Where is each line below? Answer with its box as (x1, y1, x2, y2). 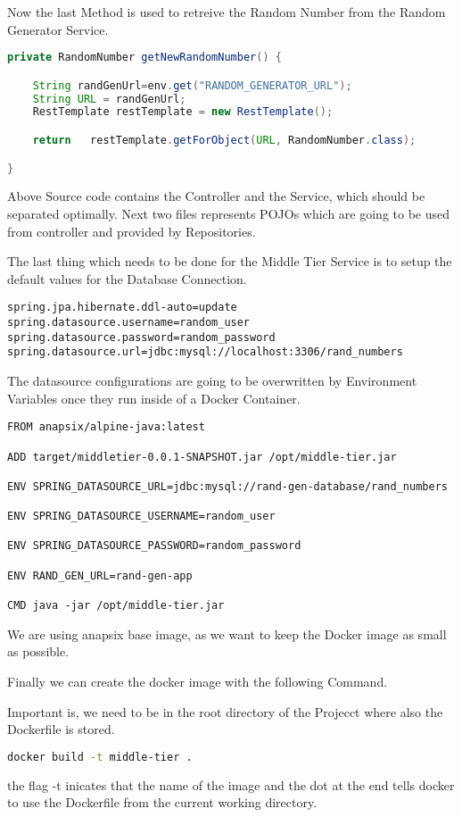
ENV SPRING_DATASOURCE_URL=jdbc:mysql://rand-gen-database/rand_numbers (7, 479, 448, 493)
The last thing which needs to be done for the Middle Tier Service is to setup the (7, 252, 452, 271)
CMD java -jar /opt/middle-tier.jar (7, 599, 225, 613)
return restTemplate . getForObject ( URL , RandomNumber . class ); (32, 134, 417, 146)
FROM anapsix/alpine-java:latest (7, 421, 205, 434)
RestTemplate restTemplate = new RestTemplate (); (32, 105, 334, 119)
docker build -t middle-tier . (7, 750, 193, 763)
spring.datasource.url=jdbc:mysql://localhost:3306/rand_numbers (7, 346, 403, 359)
